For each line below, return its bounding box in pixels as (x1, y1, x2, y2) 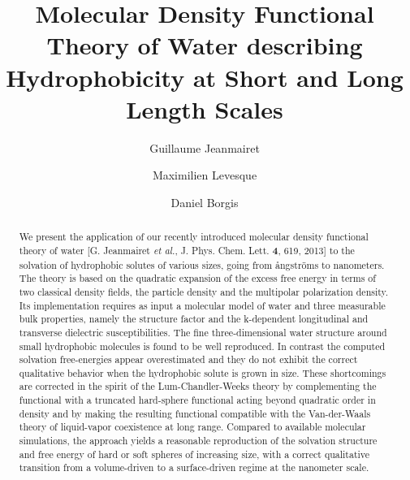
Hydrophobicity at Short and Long (6, 60, 404, 93)
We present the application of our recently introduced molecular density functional (19, 230, 369, 244)
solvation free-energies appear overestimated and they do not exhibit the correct (19, 352, 358, 366)
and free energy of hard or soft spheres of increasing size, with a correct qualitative (19, 447, 370, 461)
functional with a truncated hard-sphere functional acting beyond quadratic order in (19, 393, 376, 407)
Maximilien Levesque (152, 166, 257, 184)
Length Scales (126, 92, 283, 125)
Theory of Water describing (46, 28, 363, 62)
